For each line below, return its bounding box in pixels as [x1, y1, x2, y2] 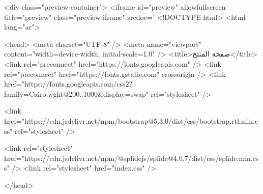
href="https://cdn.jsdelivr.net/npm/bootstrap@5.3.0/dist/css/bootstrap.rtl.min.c [4, 115, 258, 126]
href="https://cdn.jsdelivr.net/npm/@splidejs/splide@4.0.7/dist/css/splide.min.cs [4, 152, 259, 163]
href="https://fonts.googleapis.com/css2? [4, 78, 133, 89]
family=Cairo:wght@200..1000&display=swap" [4, 88, 149, 99]
